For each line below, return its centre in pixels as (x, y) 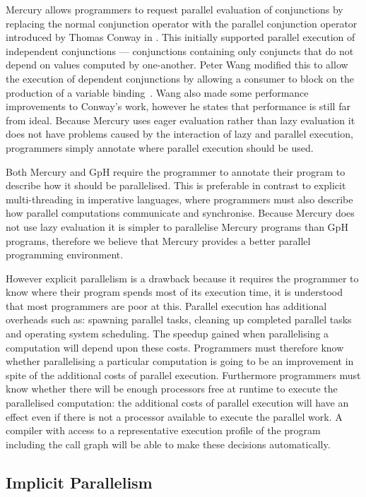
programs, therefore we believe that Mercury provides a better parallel (158, 240)
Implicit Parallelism (79, 482)
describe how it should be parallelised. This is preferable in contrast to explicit (176, 185)
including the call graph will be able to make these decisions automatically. (168, 444)
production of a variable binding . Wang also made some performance (157, 92)
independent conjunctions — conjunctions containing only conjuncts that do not (180, 50)
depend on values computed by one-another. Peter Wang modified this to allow (177, 65)
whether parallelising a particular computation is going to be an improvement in (180, 361)
